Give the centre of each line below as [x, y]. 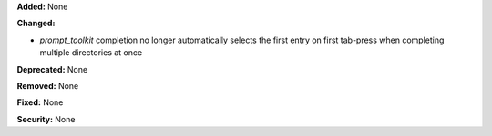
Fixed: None [40, 102]
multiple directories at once [91, 53]
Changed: [36, 24]
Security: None [46, 119]
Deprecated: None [52, 69]
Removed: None [48, 85]
